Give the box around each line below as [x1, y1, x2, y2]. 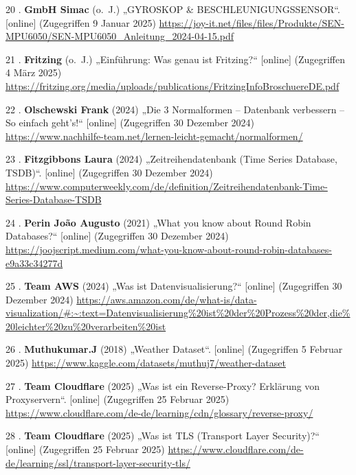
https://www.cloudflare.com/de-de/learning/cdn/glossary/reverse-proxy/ [5, 405, 313, 419]
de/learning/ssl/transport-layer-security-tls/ [5, 455, 190, 470]
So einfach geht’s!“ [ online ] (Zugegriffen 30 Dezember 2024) [5, 115, 255, 130]
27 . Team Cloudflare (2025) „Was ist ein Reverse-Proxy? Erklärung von [5, 378, 320, 393]
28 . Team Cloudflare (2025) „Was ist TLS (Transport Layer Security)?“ [5, 428, 320, 443]
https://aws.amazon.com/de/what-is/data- [76, 292, 257, 306]
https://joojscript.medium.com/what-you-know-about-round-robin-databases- [5, 242, 332, 256]
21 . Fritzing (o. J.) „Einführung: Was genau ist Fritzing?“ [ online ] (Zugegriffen [5, 51, 346, 66]
